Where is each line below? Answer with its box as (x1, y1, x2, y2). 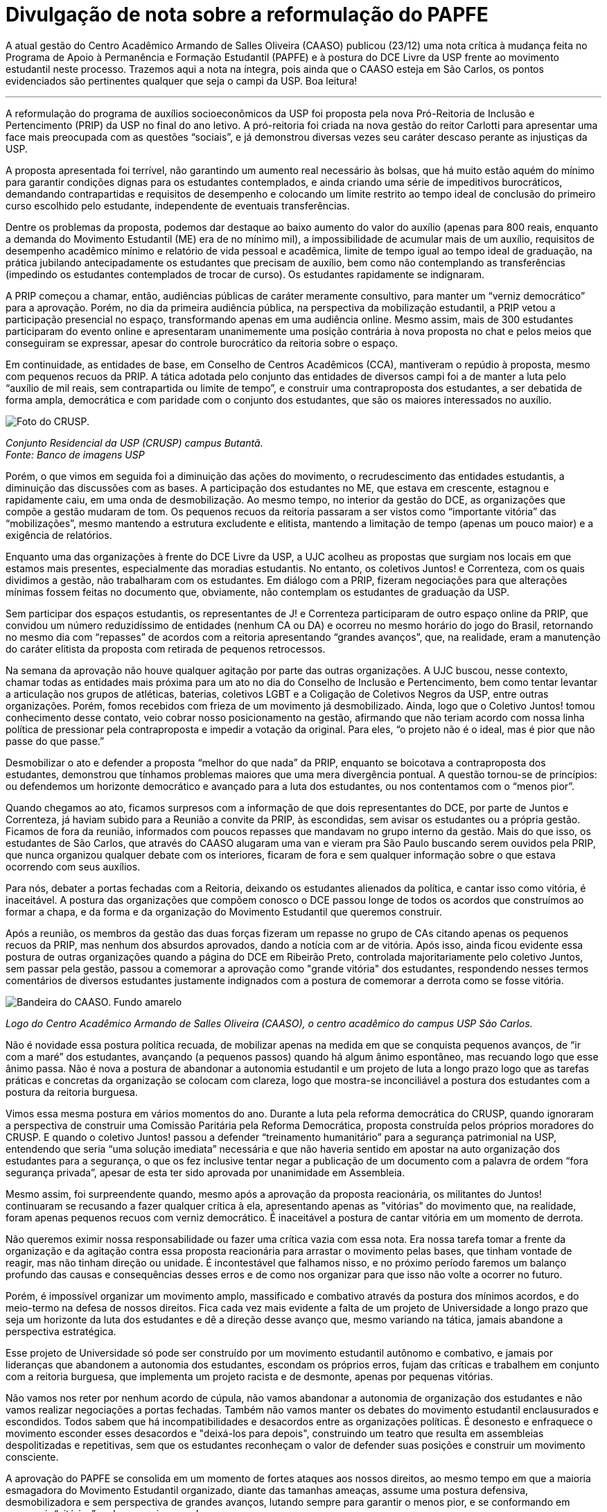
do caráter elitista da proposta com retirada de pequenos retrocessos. (6, 642, 326, 655)
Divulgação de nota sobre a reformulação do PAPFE (6, 3, 489, 26)
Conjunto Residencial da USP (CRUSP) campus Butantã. (6, 436, 263, 449)
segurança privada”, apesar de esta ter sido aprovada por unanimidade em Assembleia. (6, 1166, 405, 1178)
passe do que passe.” (6, 734, 105, 747)
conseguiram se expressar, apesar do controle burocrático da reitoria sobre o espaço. (6, 336, 398, 349)
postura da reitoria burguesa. (6, 1085, 138, 1098)
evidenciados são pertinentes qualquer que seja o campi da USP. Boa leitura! (6, 74, 358, 87)
